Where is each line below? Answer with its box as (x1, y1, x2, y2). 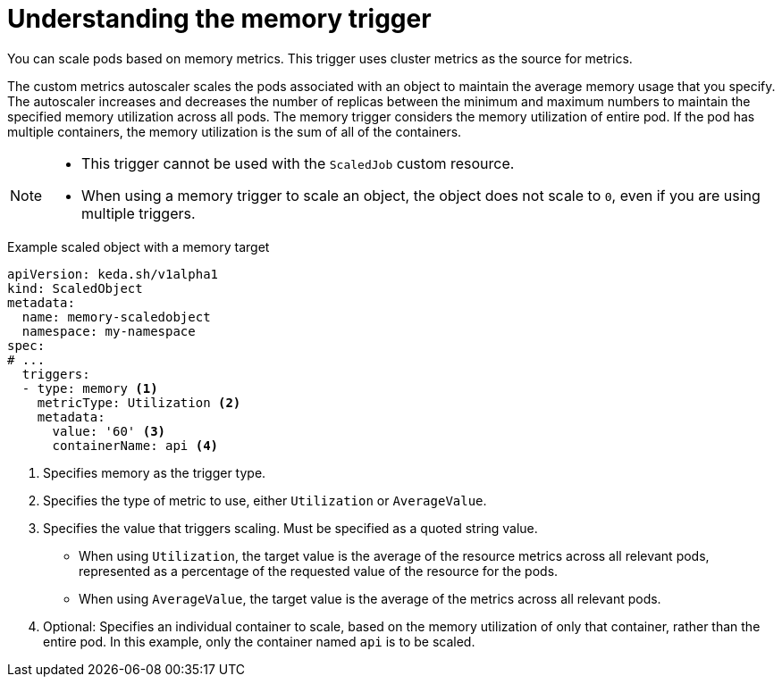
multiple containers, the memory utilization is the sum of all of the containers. (7, 123, 462, 139)
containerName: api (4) (52, 438, 219, 453)
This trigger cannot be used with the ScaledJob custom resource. (81, 154, 515, 172)
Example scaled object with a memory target (7, 238, 270, 254)
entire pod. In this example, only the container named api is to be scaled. (43, 633, 475, 649)
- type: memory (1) (21, 380, 158, 396)
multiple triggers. (81, 204, 196, 222)
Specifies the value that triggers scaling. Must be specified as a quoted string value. (43, 520, 538, 536)
